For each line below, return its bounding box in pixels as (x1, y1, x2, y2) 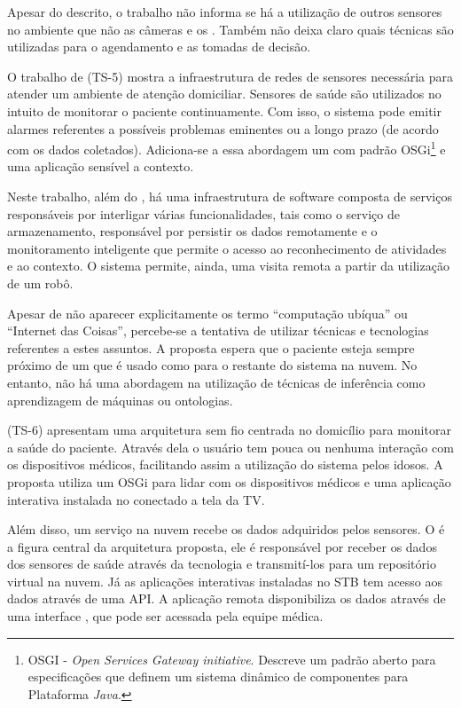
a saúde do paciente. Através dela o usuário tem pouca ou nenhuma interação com (7, 437, 454, 456)
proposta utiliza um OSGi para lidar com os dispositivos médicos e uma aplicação (7, 472, 451, 491)
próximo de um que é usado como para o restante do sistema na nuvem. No (7, 356, 418, 374)
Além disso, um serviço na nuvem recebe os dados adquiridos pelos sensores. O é (7, 520, 445, 539)
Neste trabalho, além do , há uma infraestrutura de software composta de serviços (7, 187, 452, 205)
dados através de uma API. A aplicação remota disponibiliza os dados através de (7, 589, 446, 608)
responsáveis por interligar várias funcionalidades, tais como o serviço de (7, 204, 400, 223)
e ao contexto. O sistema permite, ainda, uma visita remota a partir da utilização (7, 256, 449, 275)
